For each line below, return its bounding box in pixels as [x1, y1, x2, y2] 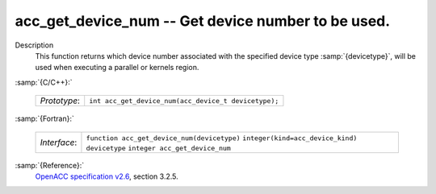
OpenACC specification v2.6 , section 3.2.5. [35, 171, 179, 181]
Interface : [40, 137, 78, 148]
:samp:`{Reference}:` [15, 160, 85, 170]
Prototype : [40, 95, 81, 106]
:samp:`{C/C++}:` [15, 77, 73, 87]
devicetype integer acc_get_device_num [86, 143, 232, 152]
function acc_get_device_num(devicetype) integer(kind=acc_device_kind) [86, 134, 358, 142]
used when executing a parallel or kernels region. [35, 63, 199, 72]
